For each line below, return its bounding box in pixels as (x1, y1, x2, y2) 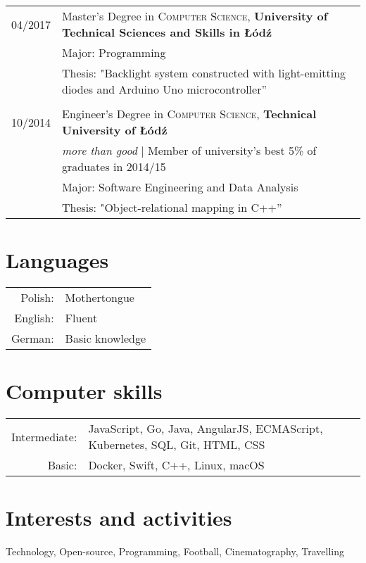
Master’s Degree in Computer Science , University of (62, 8, 328, 24)
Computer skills (6, 377, 163, 405)
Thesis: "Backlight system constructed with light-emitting (62, 65, 346, 81)
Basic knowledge (65, 330, 146, 347)
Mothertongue (65, 289, 134, 306)
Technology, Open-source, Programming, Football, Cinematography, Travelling (6, 544, 345, 559)
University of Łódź (62, 122, 168, 138)
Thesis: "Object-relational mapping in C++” (62, 199, 282, 215)
